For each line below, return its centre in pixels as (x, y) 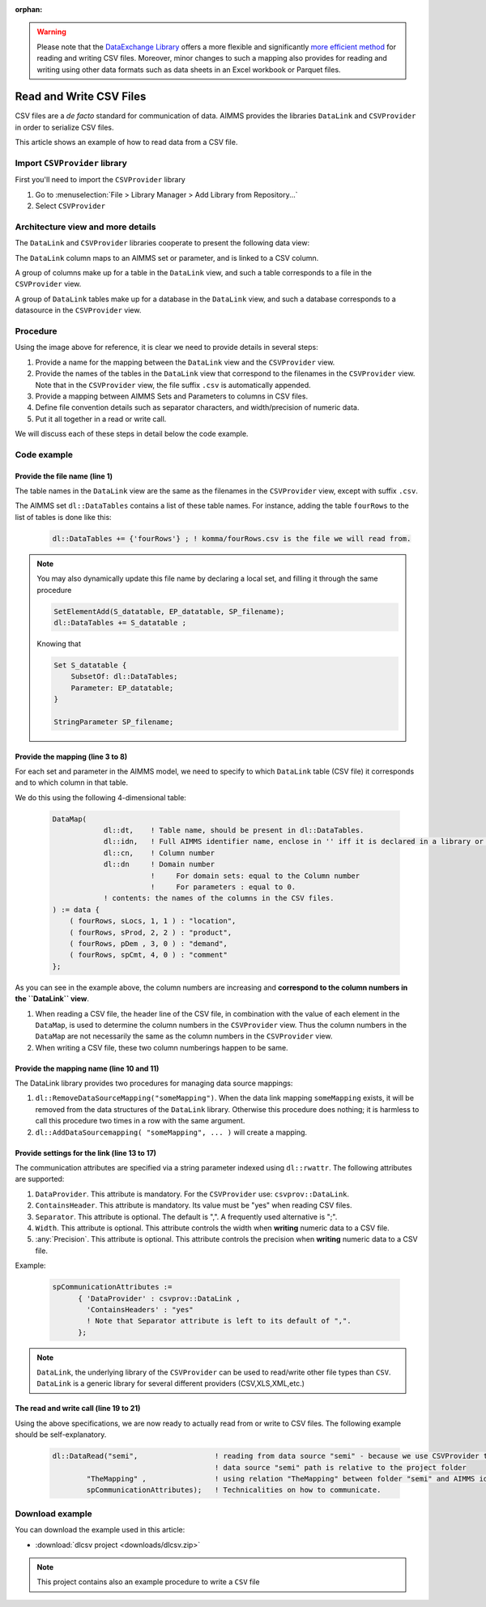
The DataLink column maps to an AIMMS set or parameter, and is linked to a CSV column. (167, 258)
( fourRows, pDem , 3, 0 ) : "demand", (149, 943)
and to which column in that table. (72, 782)
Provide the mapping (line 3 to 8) (71, 757)
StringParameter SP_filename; (114, 722)
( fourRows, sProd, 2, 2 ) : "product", (151, 932)
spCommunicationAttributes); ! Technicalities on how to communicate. (234, 1490)
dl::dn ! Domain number (159, 864)
